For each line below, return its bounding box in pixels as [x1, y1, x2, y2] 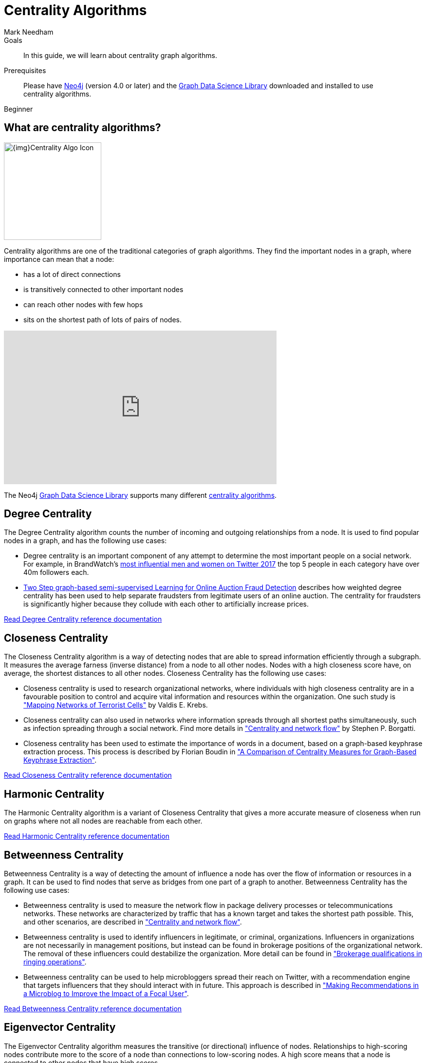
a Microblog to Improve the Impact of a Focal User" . [23, 989, 189, 998]
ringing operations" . [23, 957, 87, 966]
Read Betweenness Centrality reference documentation [4, 1004, 182, 1013]
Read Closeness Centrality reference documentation [4, 771, 172, 780]
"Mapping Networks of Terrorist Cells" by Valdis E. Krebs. [23, 701, 208, 709]
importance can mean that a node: [4, 255, 114, 263]
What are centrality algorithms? [4, 121, 161, 134]
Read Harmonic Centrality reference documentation [4, 832, 170, 841]
